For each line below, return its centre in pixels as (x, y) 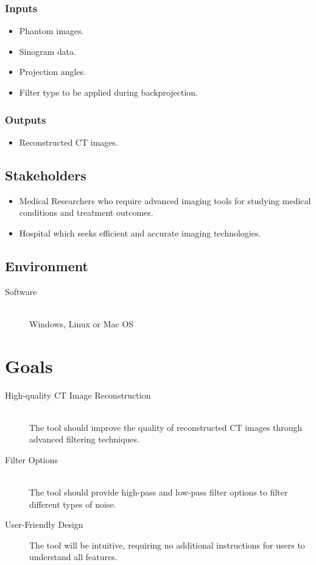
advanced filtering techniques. (84, 439)
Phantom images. (51, 31)
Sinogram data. (48, 51)
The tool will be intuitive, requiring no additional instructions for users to (167, 545)
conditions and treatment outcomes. (86, 212)
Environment (47, 265)
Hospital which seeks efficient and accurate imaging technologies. (140, 233)
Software (21, 291)
